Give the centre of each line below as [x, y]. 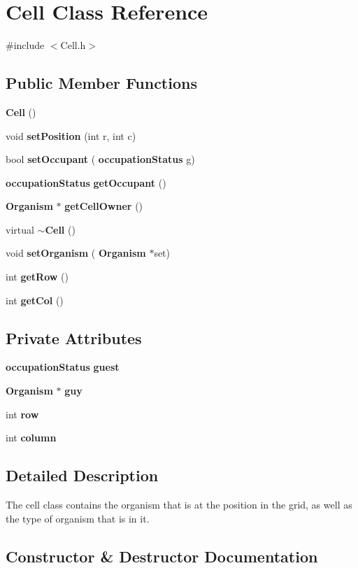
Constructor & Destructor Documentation [162, 556]
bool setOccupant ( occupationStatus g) [100, 159]
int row [22, 414]
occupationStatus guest [63, 367]
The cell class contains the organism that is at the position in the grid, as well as [179, 505]
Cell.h [73, 45]
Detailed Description [82, 475]
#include [25, 45]
